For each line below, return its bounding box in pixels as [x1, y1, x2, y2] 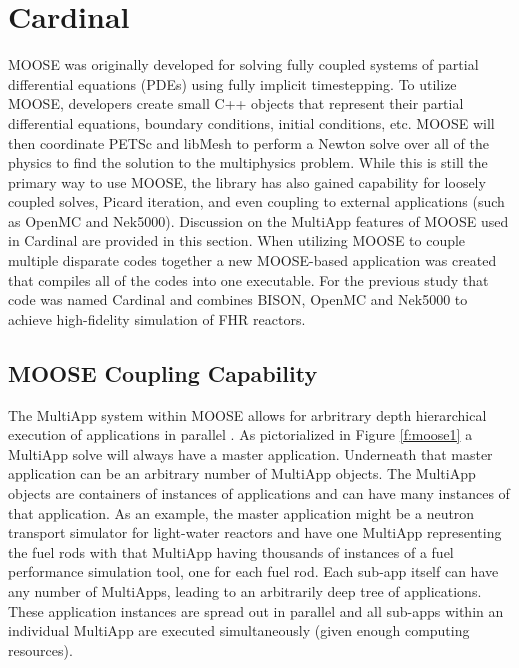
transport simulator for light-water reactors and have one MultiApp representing [8, 522, 502, 543]
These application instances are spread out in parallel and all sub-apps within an [8, 600, 504, 621]
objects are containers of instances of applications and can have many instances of [8, 483, 510, 504]
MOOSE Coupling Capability [8, 357, 318, 388]
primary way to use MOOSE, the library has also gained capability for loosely [8, 171, 486, 192]
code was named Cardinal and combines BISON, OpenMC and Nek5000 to [8, 289, 468, 310]
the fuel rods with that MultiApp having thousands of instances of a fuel [8, 541, 454, 562]
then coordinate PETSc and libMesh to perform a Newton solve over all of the [8, 132, 489, 153]
